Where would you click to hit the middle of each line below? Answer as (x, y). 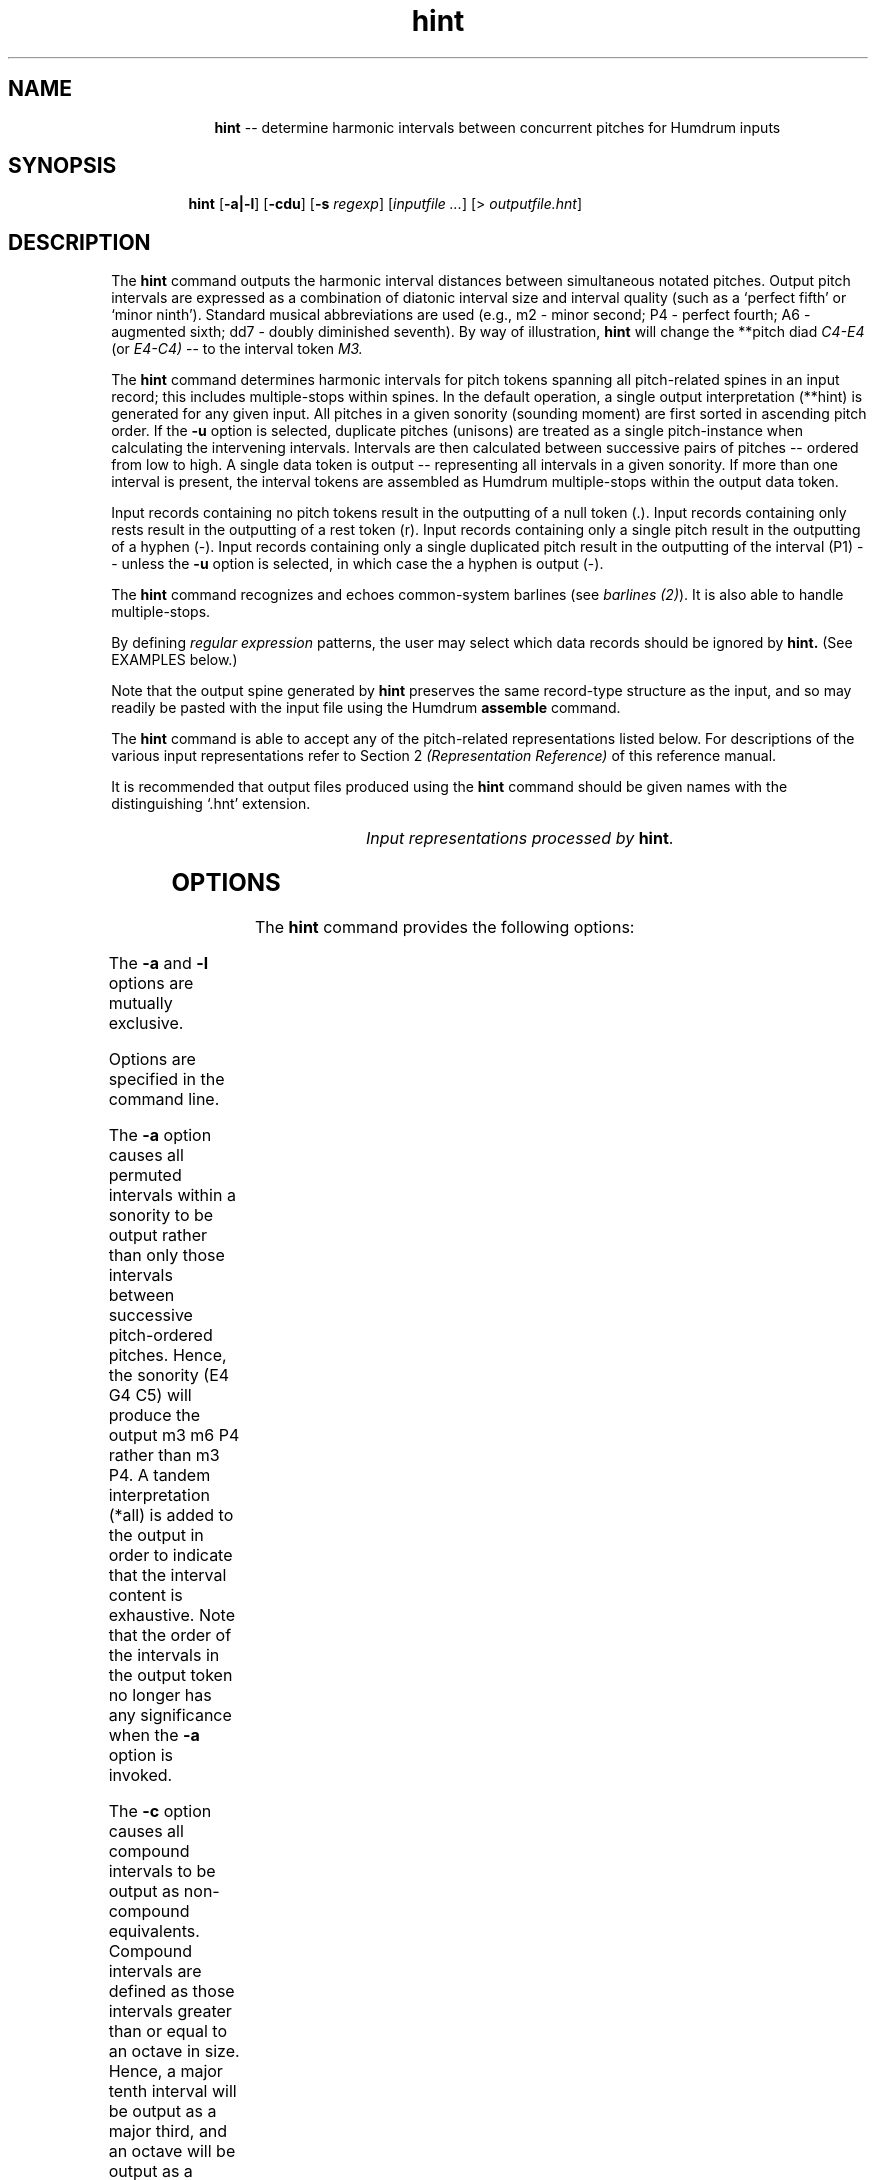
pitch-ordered (160, 1335)
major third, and (168, 2131)
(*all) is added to (171, 1515)
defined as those (171, 1991)
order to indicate (170, 1555)
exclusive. (146, 1023)
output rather (157, 1235)
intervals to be (162, 1871)
